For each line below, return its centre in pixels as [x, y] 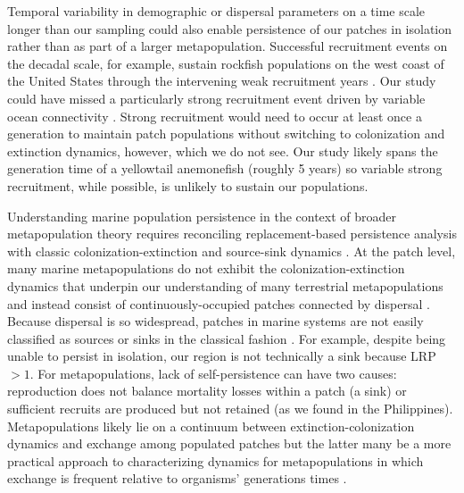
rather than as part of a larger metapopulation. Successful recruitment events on [228, 46]
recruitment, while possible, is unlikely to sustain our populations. [188, 185]
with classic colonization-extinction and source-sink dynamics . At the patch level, [232, 251]
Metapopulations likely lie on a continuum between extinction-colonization [211, 426]
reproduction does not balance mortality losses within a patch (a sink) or [207, 391]
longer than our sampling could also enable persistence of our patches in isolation [230, 28]
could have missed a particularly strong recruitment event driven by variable [216, 98]
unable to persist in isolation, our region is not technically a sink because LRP [222, 356]
